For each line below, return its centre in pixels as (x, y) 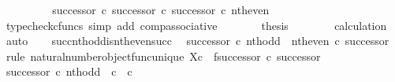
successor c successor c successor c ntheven (161, 9)
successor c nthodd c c (69, 71)
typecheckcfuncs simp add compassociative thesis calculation (196, 25)
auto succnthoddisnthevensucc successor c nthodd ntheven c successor (197, 41)
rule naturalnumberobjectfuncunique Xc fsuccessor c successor (163, 56)
